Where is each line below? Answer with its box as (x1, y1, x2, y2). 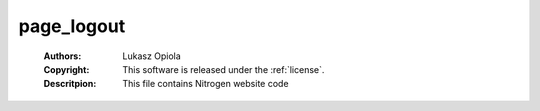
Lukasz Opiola (122, 50, 182, 62)
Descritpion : (43, 78, 97, 90)
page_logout (18, 15, 126, 37)
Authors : (43, 50, 82, 62)
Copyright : (43, 63, 90, 75)
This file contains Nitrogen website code (122, 78, 289, 90)
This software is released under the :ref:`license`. (122, 63, 325, 75)
